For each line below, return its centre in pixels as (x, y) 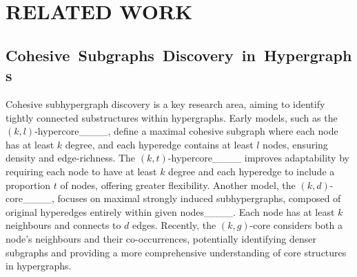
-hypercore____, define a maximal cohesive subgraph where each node (186, 131)
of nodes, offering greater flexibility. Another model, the (178, 185)
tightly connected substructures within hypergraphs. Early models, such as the (172, 117)
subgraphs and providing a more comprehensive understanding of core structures (176, 252)
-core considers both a (296, 225)
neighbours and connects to (63, 225)
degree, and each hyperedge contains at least (159, 144)
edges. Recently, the (174, 225)
